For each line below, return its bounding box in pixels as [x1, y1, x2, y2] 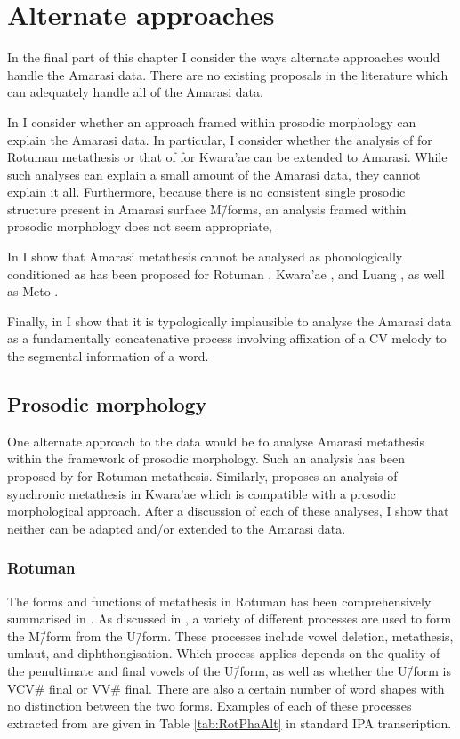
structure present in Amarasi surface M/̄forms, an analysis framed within [7, 199, 407, 218]
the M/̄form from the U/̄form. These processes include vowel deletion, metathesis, [7, 626, 454, 645]
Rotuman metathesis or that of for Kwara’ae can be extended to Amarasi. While [7, 148, 448, 166]
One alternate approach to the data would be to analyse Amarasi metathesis [7, 431, 425, 450]
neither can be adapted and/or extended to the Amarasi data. [7, 518, 346, 537]
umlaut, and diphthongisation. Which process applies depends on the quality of [7, 644, 440, 663]
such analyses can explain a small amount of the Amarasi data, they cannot [7, 165, 421, 183]
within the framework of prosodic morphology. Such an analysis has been [7, 449, 405, 468]
